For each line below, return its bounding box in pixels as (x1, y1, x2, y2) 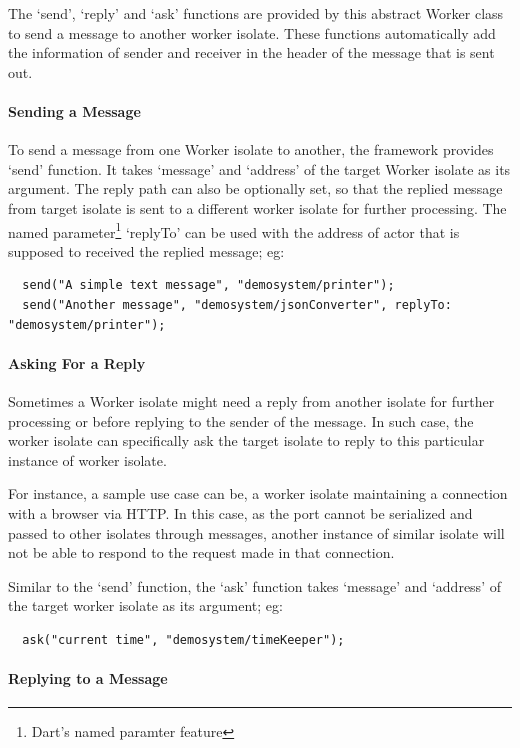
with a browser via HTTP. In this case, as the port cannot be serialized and (8, 502, 473, 523)
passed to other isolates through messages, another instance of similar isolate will (8, 522, 505, 543)
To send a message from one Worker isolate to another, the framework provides (8, 139, 494, 160)
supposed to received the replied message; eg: (8, 240, 285, 261)
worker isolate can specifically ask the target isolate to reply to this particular (8, 430, 485, 451)
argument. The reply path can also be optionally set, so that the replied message (8, 178, 503, 199)
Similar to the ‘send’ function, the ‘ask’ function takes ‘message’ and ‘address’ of (8, 575, 501, 596)
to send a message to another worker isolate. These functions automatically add (8, 22, 496, 43)
